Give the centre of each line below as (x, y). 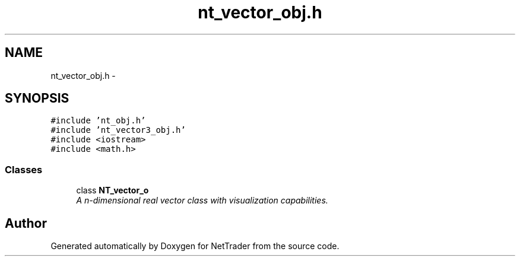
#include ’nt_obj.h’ (98, 121)
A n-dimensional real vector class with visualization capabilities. (202, 200)
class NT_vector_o (112, 190)
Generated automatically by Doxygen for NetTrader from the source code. (195, 246)
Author (26, 223)
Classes (24, 169)
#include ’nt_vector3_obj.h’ (118, 130)
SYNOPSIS (37, 98)
